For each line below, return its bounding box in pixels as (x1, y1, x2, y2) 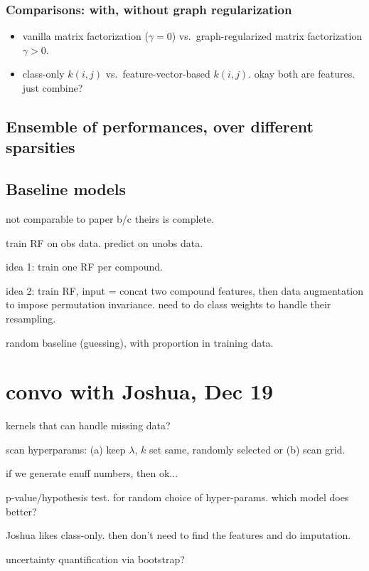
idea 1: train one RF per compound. (6, 259, 163, 274)
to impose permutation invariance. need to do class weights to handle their (6, 297, 331, 312)
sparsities (6, 136, 75, 158)
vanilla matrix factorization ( (22, 28, 149, 43)
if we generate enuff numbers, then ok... (6, 466, 178, 481)
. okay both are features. (248, 66, 355, 81)
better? (6, 503, 37, 518)
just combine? (22, 80, 83, 95)
